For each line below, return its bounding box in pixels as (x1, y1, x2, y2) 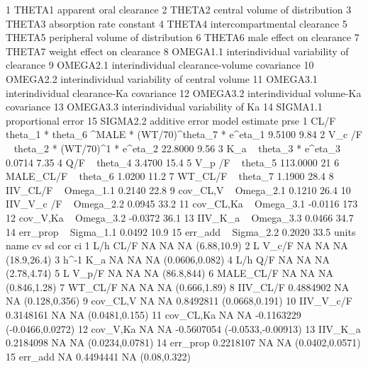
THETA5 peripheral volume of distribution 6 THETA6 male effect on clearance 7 (6, 30, 359, 45)
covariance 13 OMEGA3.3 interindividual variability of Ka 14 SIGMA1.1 (6, 99, 323, 114)
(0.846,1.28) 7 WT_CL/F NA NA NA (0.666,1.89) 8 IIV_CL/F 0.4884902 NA (6, 279, 350, 294)
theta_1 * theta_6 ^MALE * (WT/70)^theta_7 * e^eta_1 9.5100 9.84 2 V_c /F (6, 127, 363, 142)
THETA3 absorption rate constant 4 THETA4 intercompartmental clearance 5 (6, 16, 347, 30)
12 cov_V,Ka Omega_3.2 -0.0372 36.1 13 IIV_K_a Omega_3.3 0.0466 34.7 (6, 210, 354, 225)
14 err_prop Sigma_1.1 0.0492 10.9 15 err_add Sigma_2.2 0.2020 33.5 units (6, 224, 356, 239)
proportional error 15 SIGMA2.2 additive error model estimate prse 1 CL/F (6, 113, 336, 127)
